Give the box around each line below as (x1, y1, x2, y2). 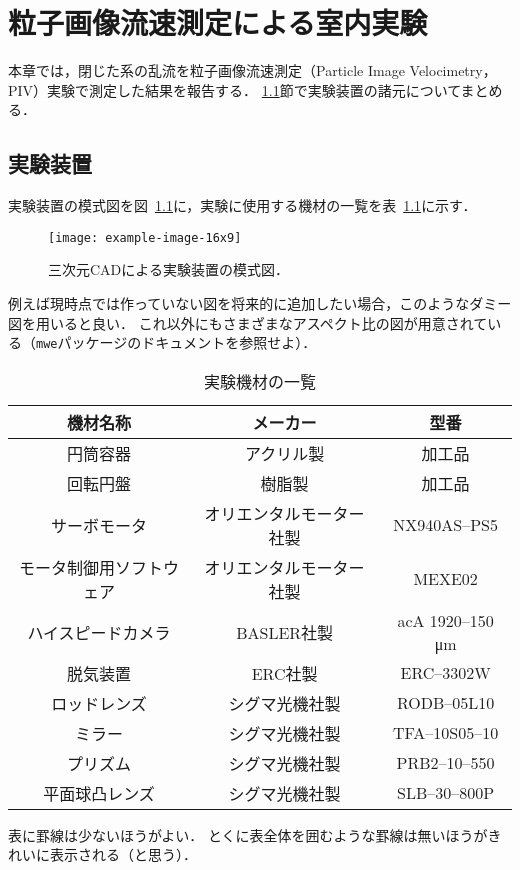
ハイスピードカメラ (27, 620, 171, 644)
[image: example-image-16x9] (48, 230, 242, 245)
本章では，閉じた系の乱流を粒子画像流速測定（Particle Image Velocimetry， (8, 60, 497, 81)
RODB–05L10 (396, 691, 495, 715)
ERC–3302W (400, 661, 491, 685)
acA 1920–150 (397, 608, 494, 632)
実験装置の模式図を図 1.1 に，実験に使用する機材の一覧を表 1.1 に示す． (8, 195, 477, 216)
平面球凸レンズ (43, 781, 155, 805)
